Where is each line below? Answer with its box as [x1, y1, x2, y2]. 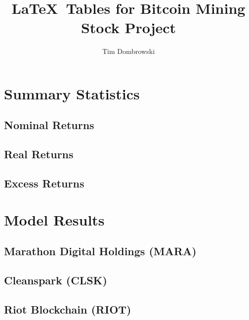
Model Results [4, 209, 105, 229]
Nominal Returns [4, 117, 94, 133]
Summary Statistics [4, 83, 140, 103]
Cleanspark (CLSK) [4, 272, 107, 287]
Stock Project [81, 17, 176, 38]
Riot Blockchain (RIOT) [4, 301, 131, 317]
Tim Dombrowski [102, 46, 155, 56]
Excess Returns [4, 176, 84, 191]
